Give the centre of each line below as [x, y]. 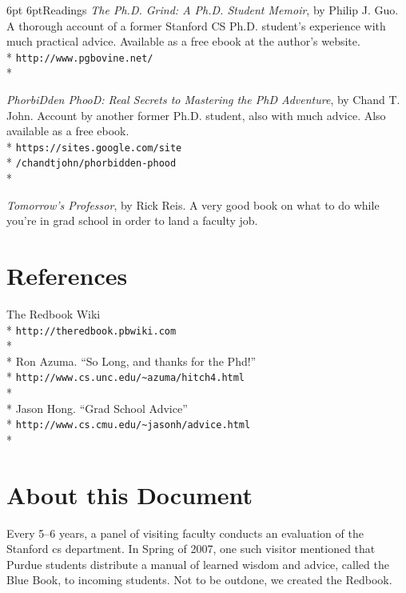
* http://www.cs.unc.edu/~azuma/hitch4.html [126, 377]
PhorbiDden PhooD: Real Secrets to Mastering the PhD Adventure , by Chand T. [203, 100]
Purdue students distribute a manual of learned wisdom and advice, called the [198, 564]
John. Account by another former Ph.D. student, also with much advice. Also [196, 115]
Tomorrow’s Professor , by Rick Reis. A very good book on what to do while [193, 204]
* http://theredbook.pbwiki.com [92, 329]
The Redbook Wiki [54, 314]
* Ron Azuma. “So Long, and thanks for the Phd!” [131, 361]
